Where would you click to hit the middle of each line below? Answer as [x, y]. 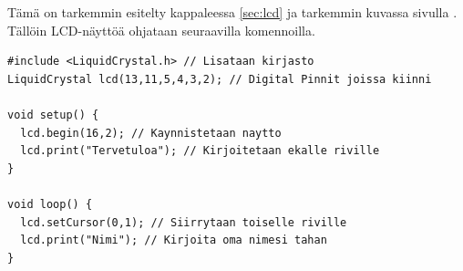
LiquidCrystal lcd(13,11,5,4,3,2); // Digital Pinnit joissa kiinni [220, 79]
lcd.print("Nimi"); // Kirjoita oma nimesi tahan [174, 240]
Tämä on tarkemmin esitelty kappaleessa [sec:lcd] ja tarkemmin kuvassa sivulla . [232, 12]
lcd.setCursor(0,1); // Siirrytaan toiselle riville [184, 222]
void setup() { [53, 115]
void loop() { [50, 204]
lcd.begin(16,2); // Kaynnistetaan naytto [151, 133]
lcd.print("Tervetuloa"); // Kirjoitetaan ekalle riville [200, 151]
